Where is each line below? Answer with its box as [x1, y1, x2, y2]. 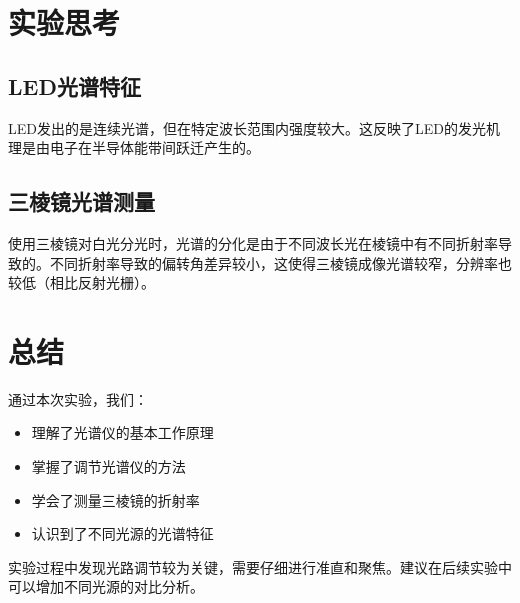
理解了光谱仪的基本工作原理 [31, 422, 214, 443]
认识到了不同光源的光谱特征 [31, 523, 214, 544]
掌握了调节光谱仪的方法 [31, 456, 186, 477]
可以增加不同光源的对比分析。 [8, 576, 204, 597]
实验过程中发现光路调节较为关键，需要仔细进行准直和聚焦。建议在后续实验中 [8, 556, 512, 577]
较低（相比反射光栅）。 [8, 272, 155, 293]
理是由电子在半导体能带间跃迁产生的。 [8, 137, 260, 158]
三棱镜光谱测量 [8, 186, 155, 217]
